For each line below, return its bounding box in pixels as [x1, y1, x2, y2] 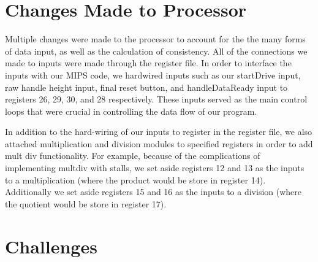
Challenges [5, 233, 97, 258]
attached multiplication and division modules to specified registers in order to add [5, 137, 313, 150]
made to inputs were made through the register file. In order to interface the [5, 56, 292, 69]
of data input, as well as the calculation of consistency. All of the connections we [5, 44, 308, 57]
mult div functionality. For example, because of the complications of [5, 149, 260, 162]
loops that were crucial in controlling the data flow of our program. [5, 104, 257, 117]
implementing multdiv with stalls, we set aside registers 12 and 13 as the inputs [5, 161, 305, 174]
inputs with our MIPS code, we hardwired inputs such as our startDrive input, [5, 68, 301, 81]
